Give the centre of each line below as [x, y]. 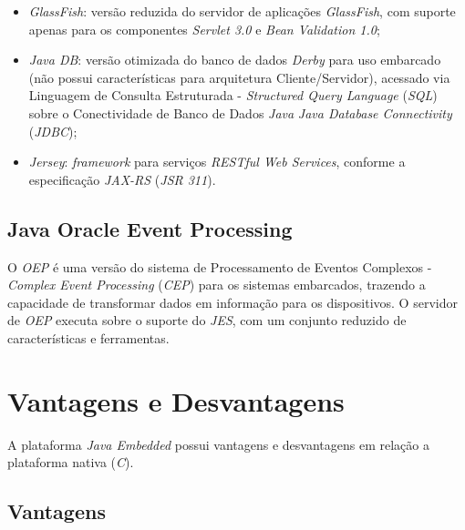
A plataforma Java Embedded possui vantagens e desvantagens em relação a [218, 444]
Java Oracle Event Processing [150, 228]
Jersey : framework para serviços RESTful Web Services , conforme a [217, 162]
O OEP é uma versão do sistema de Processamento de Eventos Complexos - [220, 266]
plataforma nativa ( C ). [71, 462]
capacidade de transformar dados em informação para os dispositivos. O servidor [232, 302]
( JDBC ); [53, 131]
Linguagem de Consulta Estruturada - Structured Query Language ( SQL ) [233, 95]
